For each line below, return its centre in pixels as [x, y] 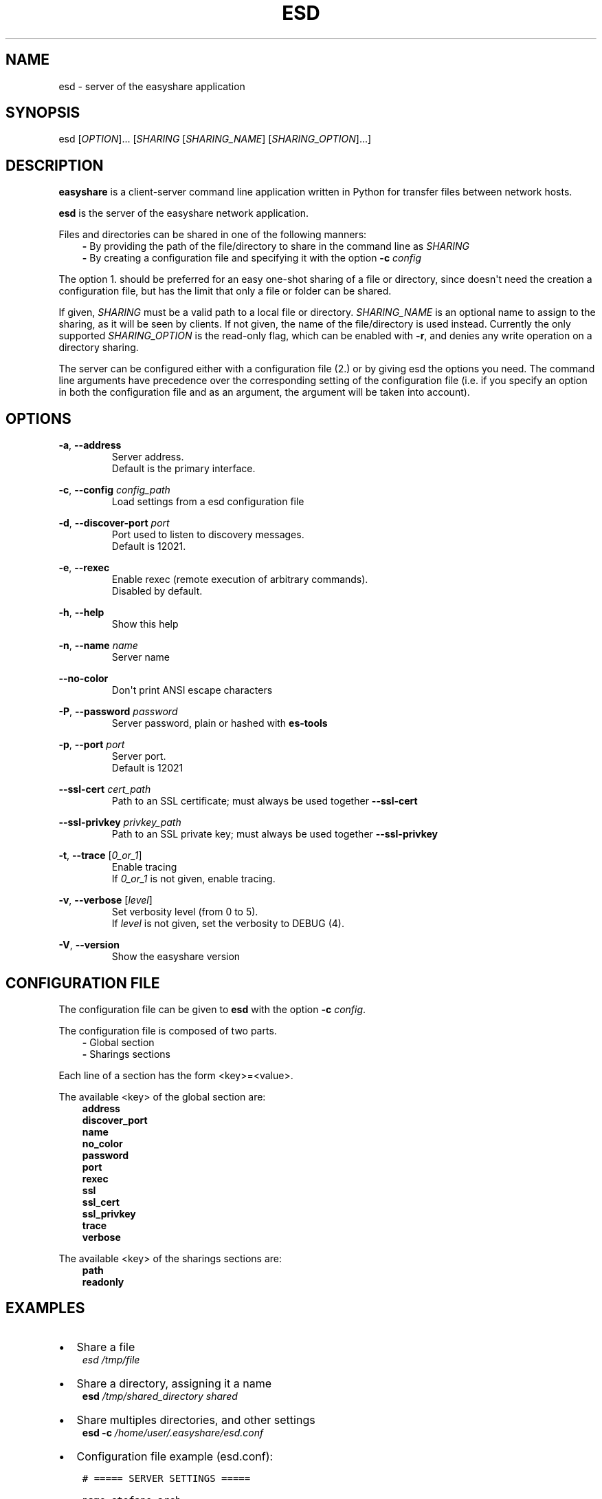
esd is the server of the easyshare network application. [183, 213]
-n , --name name [98, 646]
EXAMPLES [45, 1308]
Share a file [106, 1347]
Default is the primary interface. [183, 469]
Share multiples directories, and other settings [196, 1420]
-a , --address [90, 445]
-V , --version [89, 945]
